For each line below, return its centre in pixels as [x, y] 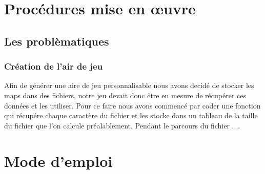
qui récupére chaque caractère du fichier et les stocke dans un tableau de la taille [131, 115]
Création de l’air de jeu [54, 66]
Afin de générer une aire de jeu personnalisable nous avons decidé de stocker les [129, 85]
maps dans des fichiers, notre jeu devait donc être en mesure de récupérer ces [125, 95]
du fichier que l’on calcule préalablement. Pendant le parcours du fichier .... [122, 125]
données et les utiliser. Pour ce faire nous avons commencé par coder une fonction [132, 105]
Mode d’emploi [58, 160]
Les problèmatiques [57, 41]
